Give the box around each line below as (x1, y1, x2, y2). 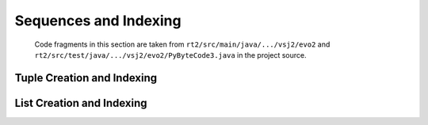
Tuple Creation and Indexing (14, 71, 158, 85)
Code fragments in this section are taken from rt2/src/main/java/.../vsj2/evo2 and (34, 40, 331, 49)
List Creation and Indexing (14, 96, 147, 110)
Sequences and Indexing (14, 12, 182, 29)
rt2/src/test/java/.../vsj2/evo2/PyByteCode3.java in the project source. (34, 50, 307, 59)
